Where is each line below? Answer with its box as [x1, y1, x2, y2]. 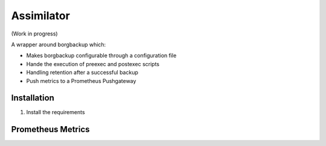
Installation [11, 93, 54, 103]
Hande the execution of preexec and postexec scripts [26, 60, 160, 67]
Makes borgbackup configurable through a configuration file [26, 52, 177, 59]
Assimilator [11, 9, 71, 22]
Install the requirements [26, 109, 85, 116]
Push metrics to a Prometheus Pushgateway [26, 77, 136, 84]
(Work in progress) [11, 30, 58, 37]
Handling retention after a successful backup [26, 69, 139, 76]
